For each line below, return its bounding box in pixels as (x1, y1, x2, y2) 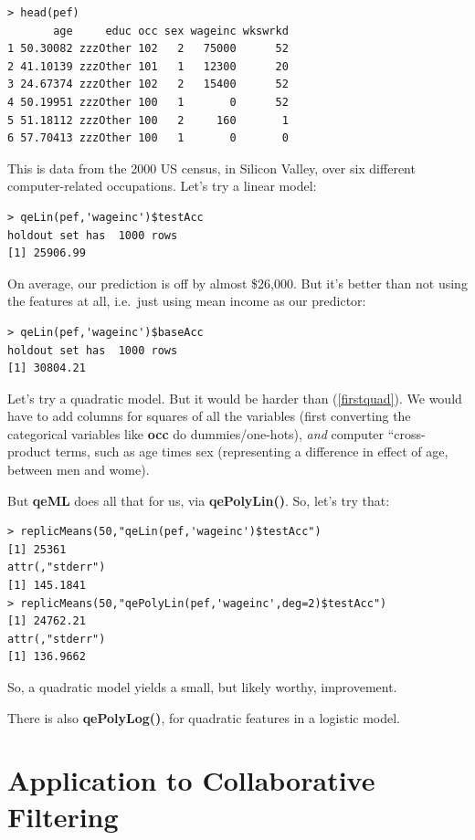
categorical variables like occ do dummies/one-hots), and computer (7, 424, 385, 443)
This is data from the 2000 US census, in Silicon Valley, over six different (7, 158, 416, 177)
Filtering (7, 797, 119, 835)
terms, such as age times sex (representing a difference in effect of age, (55, 442, 449, 461)
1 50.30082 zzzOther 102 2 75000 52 (7, 42, 289, 56)
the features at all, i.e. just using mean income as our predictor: (7, 291, 366, 310)
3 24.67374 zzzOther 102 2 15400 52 (7, 78, 289, 91)
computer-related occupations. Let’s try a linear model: (7, 176, 317, 195)
